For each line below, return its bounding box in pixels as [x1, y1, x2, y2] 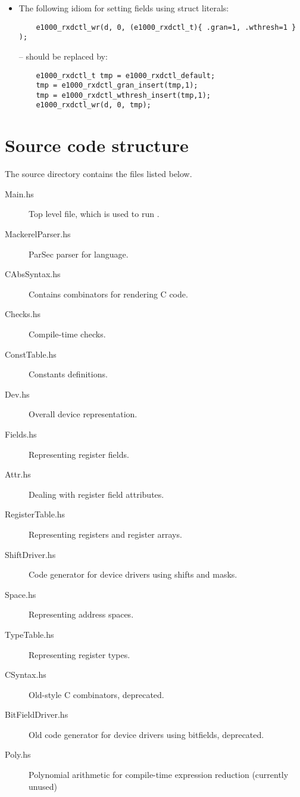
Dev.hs [5, 387, 30, 400]
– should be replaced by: [18, 49, 108, 62]
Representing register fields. [29, 448, 129, 460]
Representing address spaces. [29, 608, 134, 621]
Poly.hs [5, 748, 31, 761]
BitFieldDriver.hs [5, 708, 68, 721]
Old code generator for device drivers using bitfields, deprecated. [29, 728, 264, 740]
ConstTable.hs [5, 348, 57, 360]
